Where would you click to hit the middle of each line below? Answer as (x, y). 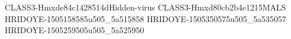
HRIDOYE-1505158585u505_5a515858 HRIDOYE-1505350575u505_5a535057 (145, 18)
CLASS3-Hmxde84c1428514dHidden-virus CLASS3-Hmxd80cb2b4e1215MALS (145, 7)
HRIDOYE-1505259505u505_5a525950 (75, 30)
